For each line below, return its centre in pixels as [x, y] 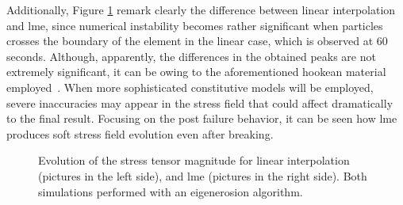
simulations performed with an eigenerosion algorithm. [171, 191]
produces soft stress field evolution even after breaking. [140, 133]
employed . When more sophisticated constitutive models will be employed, [190, 87]
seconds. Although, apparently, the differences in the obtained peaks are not [191, 56]
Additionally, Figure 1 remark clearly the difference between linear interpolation [201, 9]
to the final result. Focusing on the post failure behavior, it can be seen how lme [202, 118]
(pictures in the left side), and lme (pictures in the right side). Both [203, 175]
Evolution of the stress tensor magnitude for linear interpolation [194, 160]
